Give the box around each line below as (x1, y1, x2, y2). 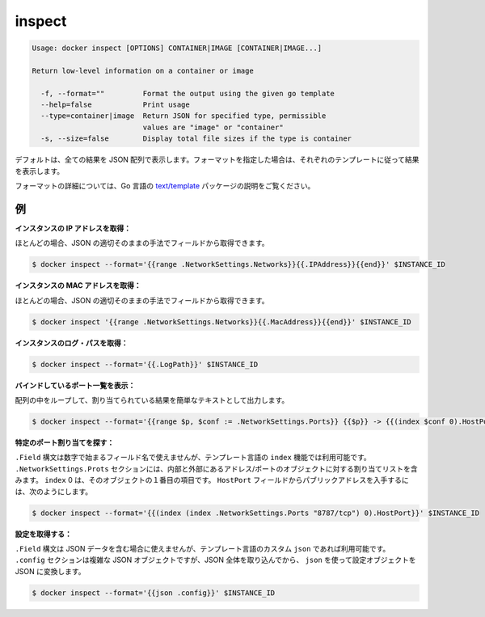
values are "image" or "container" (142, 122, 284, 132)
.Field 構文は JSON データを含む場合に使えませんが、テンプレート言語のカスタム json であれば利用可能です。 (15, 543, 390, 553)
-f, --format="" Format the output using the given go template (40, 89, 335, 98)
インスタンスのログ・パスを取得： (15, 338, 129, 348)
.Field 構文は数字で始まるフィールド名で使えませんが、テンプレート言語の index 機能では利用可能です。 (15, 453, 371, 463)
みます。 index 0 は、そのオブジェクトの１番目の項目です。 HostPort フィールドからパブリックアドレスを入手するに (15, 475, 410, 485)
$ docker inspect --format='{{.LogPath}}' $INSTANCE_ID (32, 360, 259, 369)
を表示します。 (15, 166, 65, 175)
